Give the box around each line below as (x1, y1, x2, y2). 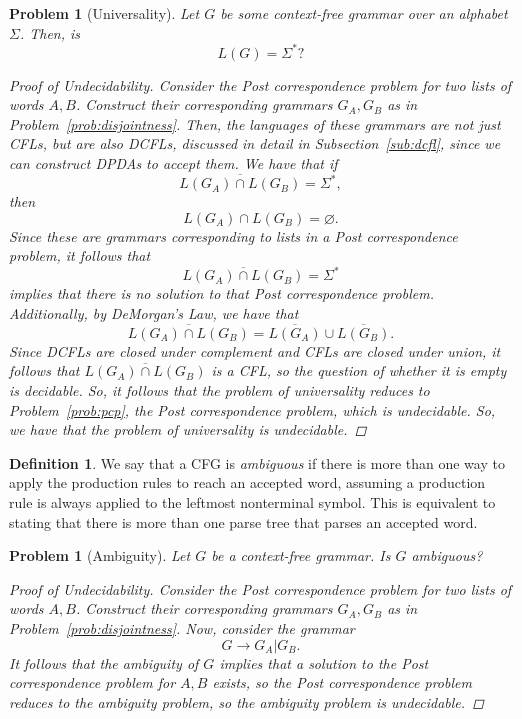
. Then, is (19, 22, 81, 43)
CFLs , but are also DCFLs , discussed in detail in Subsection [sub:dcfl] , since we (9, 133, 501, 154)
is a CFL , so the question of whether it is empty (211, 360, 507, 381)
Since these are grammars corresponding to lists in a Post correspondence (9, 225, 458, 246)
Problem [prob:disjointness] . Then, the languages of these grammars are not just (9, 113, 501, 134)
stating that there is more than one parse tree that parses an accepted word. (9, 511, 478, 532)
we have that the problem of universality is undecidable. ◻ (9, 419, 367, 440)
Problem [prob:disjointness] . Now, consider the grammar (9, 617, 355, 638)
